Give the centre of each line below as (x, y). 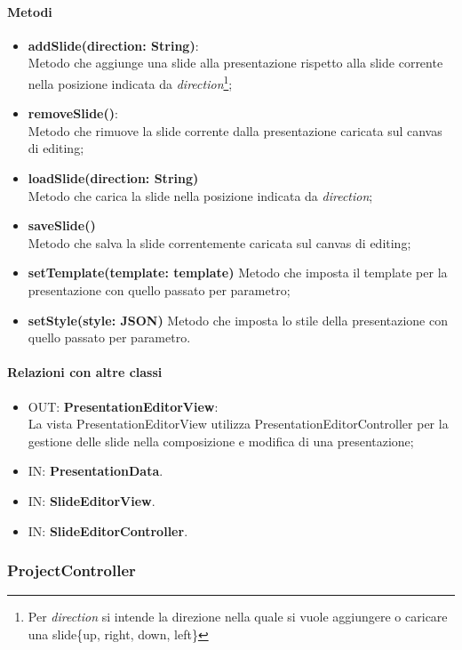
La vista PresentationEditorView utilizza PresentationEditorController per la (238, 424)
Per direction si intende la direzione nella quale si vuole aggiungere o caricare (238, 617)
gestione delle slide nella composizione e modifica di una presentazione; (221, 441)
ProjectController (72, 570)
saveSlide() (62, 225)
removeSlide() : (73, 113)
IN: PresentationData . (96, 471)
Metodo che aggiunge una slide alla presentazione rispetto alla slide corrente (235, 63)
